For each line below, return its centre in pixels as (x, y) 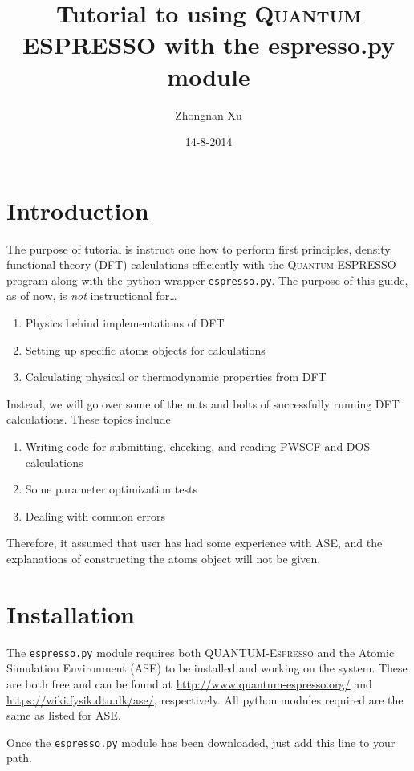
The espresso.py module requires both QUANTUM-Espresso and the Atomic (201, 652)
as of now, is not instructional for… (92, 296)
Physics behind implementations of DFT (125, 323)
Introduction (78, 210)
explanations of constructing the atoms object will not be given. (164, 558)
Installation (71, 613)
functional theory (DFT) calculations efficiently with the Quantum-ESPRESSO (201, 264)
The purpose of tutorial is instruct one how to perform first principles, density (199, 248)
